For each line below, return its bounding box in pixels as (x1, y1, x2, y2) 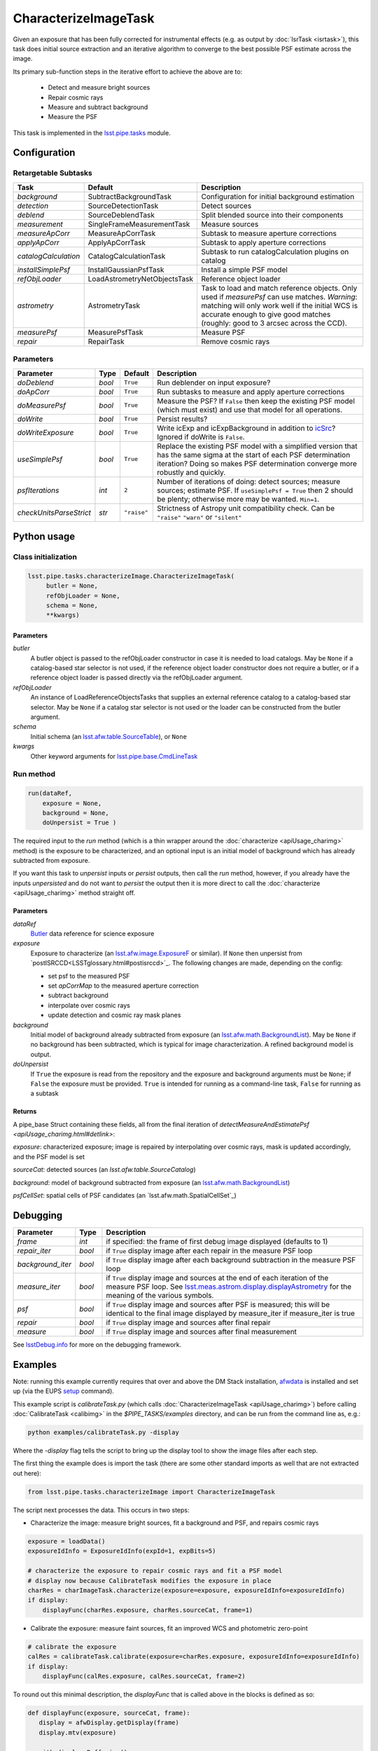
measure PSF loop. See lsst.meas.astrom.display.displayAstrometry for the (106, 1282, 352, 1292)
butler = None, (45, 582, 98, 590)
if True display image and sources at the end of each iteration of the (106, 1273, 329, 1282)
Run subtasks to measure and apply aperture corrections (157, 387, 345, 396)
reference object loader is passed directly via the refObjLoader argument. (30, 673, 243, 682)
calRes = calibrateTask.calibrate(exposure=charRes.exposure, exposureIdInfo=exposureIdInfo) (27, 1653, 360, 1661)
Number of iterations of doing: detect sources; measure (157, 476, 341, 486)
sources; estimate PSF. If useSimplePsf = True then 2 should (157, 485, 353, 495)
